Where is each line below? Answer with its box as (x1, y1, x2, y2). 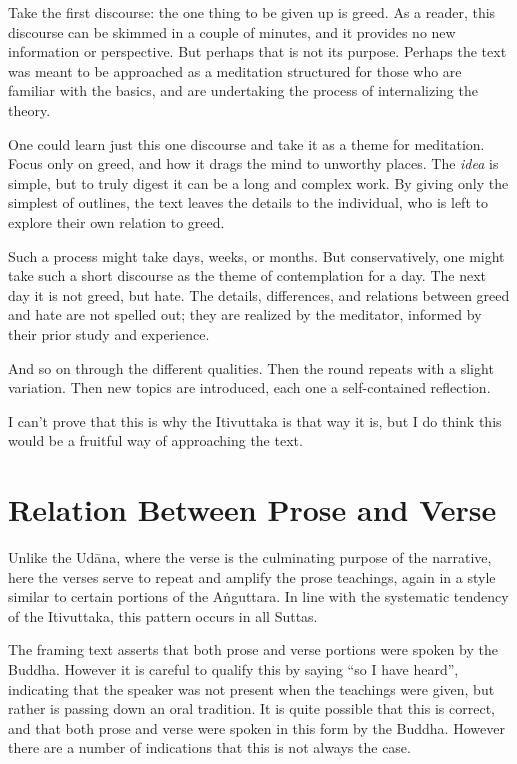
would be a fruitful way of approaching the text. (8, 430, 303, 451)
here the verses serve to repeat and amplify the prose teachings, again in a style (8, 566, 496, 587)
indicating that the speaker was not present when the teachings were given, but (8, 678, 495, 699)
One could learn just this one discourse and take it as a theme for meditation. (8, 133, 485, 154)
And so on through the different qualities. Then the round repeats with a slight (8, 357, 494, 378)
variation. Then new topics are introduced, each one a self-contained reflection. (8, 377, 491, 398)
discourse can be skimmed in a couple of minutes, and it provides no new (8, 21, 456, 42)
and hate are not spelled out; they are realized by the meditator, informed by (8, 304, 482, 325)
